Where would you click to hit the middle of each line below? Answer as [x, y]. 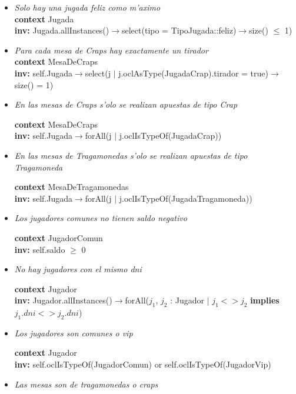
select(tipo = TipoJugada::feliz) [179, 30]
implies [265, 300]
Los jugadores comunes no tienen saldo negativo [101, 218]
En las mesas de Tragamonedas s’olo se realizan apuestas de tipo [131, 155]
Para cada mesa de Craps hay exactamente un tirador [111, 50]
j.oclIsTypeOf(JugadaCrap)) [170, 136]
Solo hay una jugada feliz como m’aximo [87, 7]
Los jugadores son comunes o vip [74, 333]
